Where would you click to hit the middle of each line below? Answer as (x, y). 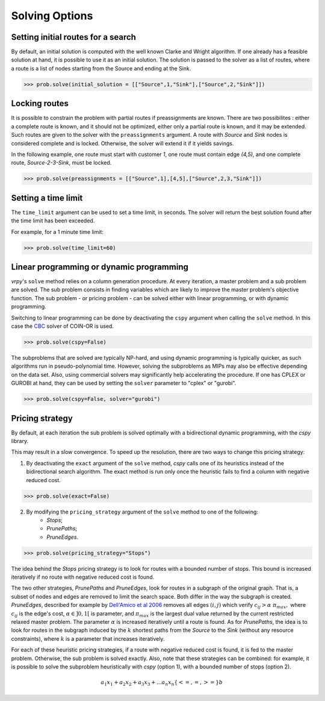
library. (20, 441)
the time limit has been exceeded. (53, 221)
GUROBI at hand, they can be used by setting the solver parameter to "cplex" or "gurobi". (124, 383)
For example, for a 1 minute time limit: (57, 231)
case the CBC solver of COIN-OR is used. (63, 326)
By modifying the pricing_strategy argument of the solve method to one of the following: (142, 512)
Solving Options (52, 16)
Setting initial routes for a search (74, 37)
